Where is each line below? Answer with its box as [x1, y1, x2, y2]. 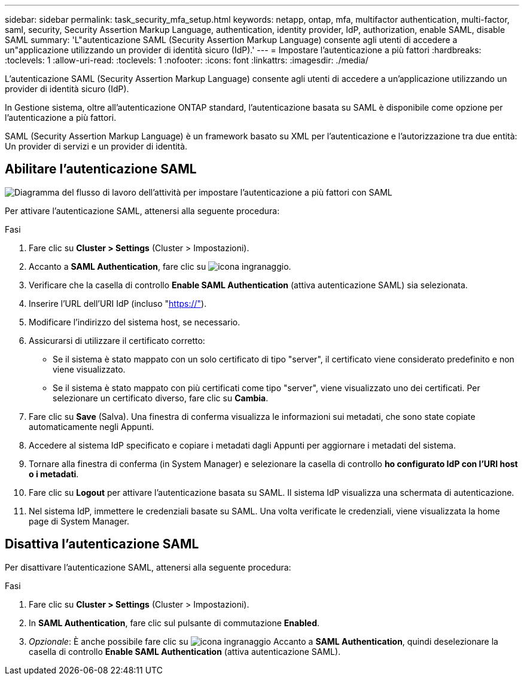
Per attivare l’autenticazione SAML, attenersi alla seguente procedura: [5, 205, 280, 216]
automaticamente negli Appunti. [29, 421, 154, 432]
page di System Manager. [29, 516, 130, 526]
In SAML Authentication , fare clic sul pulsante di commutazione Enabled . [29, 617, 320, 628]
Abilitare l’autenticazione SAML [5, 161, 197, 177]
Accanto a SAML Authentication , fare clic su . [29, 261, 291, 272]
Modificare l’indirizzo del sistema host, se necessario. [29, 316, 240, 327]
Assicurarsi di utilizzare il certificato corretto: [29, 335, 205, 346]
